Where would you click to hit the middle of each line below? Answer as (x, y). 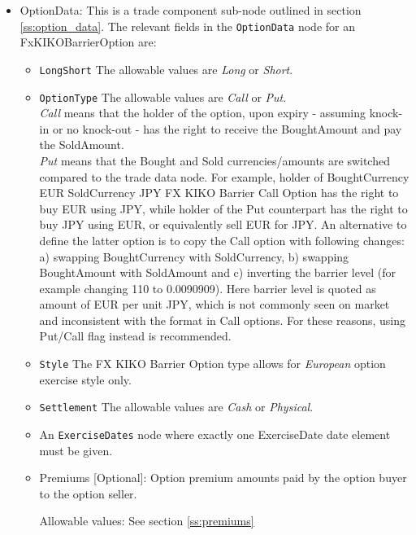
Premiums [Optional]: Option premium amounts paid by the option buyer (223, 478)
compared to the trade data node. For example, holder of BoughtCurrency (224, 176)
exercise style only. (85, 379)
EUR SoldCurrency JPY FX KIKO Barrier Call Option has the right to (219, 193)
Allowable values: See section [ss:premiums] (147, 521)
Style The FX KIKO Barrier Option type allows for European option (212, 364)
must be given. (76, 450)
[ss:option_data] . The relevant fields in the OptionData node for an (187, 26)
